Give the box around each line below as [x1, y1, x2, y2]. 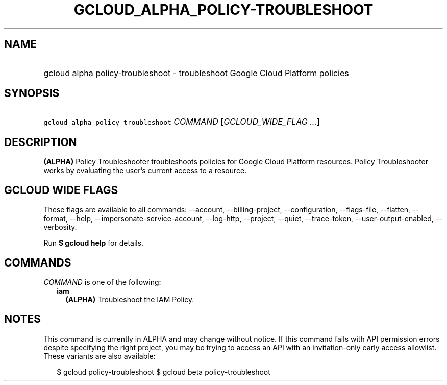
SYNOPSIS [4, 87, 60, 100]
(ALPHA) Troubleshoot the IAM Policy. [65, 295, 194, 304]
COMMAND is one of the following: [43, 277, 161, 286]
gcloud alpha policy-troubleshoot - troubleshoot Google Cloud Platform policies [43, 67, 349, 78]
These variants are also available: [43, 351, 156, 360]
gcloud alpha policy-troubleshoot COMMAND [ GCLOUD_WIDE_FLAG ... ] [43, 116, 320, 127]
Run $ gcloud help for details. [43, 238, 144, 248]
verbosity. [43, 223, 77, 232]
